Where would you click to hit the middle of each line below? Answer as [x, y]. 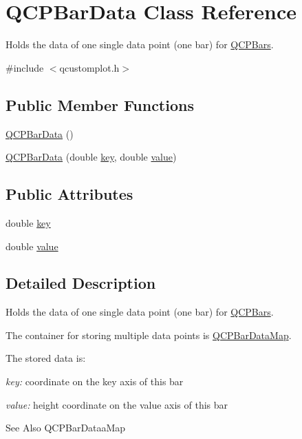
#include [25, 67]
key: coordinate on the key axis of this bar [95, 381]
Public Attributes [69, 194]
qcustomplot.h [89, 67]
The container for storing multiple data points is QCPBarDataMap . [149, 335]
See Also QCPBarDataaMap [66, 428]
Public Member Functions [100, 104]
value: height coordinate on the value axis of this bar [117, 404]
